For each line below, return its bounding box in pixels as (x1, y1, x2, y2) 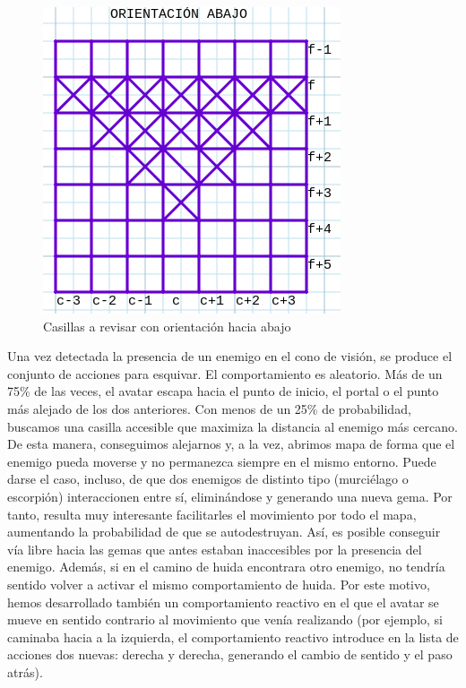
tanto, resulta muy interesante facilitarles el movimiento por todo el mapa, (7, 504, 417, 523)
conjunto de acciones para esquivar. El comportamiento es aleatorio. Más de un (7, 364, 443, 383)
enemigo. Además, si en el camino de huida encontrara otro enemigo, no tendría (7, 557, 445, 576)
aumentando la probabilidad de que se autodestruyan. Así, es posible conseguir (7, 522, 441, 541)
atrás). (7, 662, 43, 681)
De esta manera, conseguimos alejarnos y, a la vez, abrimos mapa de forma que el (7, 434, 455, 453)
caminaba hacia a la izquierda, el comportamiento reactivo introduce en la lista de (7, 627, 459, 646)
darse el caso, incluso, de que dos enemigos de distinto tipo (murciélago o (7, 469, 409, 488)
